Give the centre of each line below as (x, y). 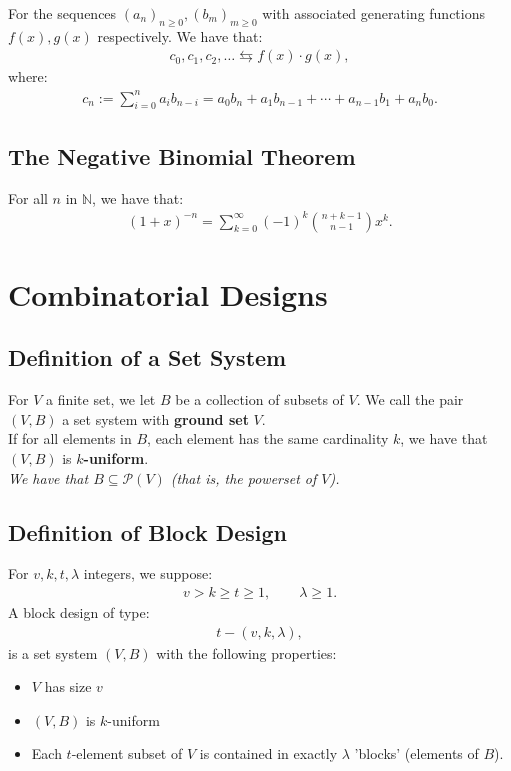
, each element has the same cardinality (268, 438)
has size (68, 686)
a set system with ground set (155, 418)
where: (28, 76)
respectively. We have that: (180, 35)
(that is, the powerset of (243, 477)
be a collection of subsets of (259, 399)
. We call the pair (410, 399)
